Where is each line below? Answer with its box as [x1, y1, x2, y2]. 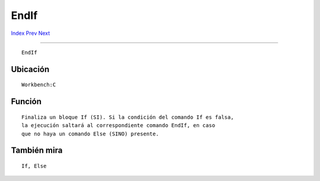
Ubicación [11, 64, 50, 74]
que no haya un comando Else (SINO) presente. [21, 130, 159, 137]
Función [11, 96, 41, 106]
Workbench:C [21, 82, 56, 88]
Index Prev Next [11, 30, 50, 37]
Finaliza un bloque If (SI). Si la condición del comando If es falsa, [21, 114, 234, 121]
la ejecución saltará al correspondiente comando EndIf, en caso [21, 122, 216, 129]
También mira [11, 146, 63, 156]
